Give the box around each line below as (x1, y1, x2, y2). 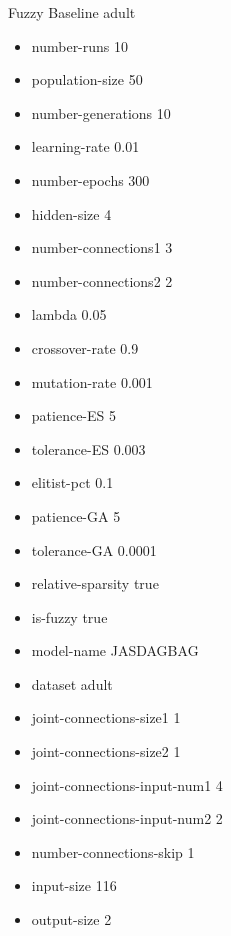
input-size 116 (31, 875, 117, 896)
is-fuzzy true (31, 606, 108, 627)
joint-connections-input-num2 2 (31, 808, 223, 829)
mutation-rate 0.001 (31, 371, 153, 392)
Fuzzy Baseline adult (8, 2, 136, 22)
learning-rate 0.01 (31, 136, 140, 157)
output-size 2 (31, 909, 112, 930)
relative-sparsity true (31, 573, 159, 594)
